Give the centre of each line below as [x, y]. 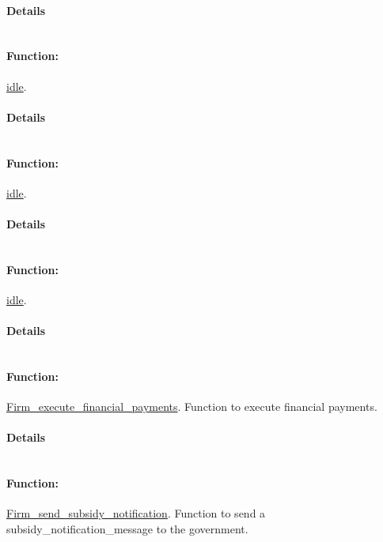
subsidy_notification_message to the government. [127, 528]
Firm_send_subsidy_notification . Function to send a [136, 513]
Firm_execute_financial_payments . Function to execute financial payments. [192, 406]
